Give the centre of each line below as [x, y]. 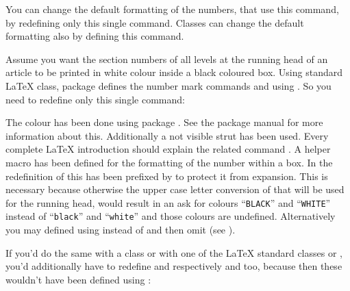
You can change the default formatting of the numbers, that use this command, [172, 9]
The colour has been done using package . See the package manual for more [164, 122]
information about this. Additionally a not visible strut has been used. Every [167, 135]
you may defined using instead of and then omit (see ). [121, 230]
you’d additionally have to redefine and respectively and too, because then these [174, 266]
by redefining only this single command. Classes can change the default [155, 22]
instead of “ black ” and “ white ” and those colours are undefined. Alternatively [171, 216]
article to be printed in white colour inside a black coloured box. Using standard [174, 72]
